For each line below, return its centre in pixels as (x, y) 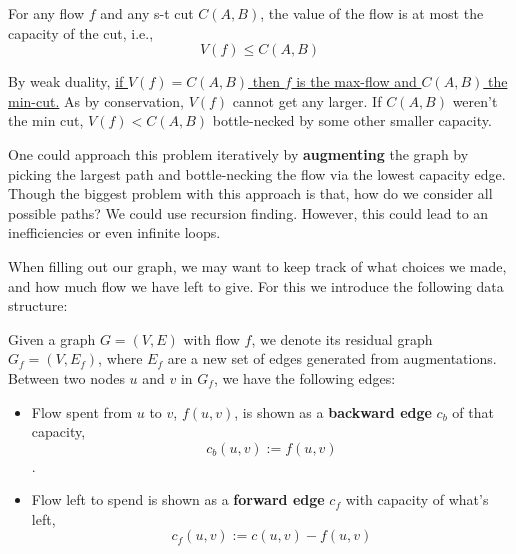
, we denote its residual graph (342, 338)
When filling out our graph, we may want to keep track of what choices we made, (257, 265)
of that (473, 411)
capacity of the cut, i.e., (81, 32)
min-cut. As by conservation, (96, 100)
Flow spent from (82, 411)
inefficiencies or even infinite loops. (114, 232)
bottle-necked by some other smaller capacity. (352, 120)
